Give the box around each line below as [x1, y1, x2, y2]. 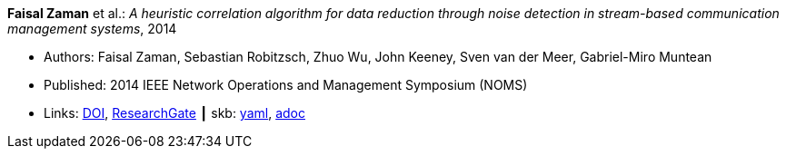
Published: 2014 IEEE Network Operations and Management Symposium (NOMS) [44, 77, 528, 93]
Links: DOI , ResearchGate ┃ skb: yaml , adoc [44, 105, 305, 121]
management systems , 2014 [7, 21, 177, 36]
